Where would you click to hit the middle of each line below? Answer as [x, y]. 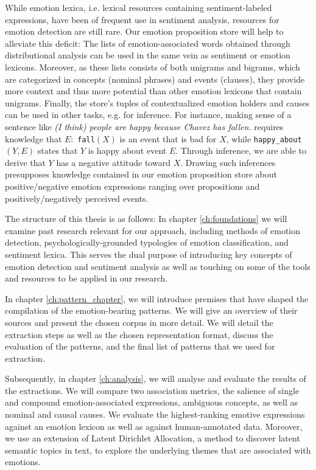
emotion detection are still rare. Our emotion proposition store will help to [144, 31]
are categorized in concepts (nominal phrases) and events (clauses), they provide [155, 79]
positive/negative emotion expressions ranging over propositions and [132, 186]
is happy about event [127, 150]
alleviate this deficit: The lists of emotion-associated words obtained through [148, 43]
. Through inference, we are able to [241, 150]
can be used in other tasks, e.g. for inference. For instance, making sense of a [148, 115]
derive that [25, 162]
